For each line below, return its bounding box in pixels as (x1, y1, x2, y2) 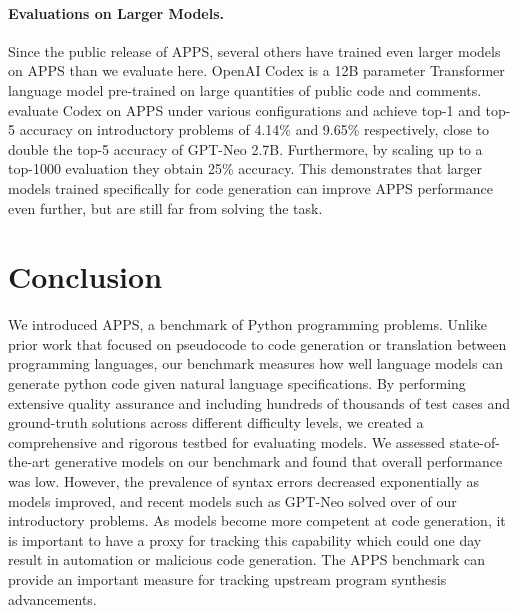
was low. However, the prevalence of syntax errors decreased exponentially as (8, 471, 480, 492)
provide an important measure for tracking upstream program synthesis (8, 568, 447, 589)
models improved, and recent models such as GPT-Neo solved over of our (8, 490, 457, 511)
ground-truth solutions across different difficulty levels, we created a (8, 412, 424, 433)
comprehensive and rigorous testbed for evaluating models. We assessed (8, 431, 446, 452)
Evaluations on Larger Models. (8, 2, 225, 23)
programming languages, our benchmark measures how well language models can (8, 353, 504, 374)
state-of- (449, 431, 500, 452)
